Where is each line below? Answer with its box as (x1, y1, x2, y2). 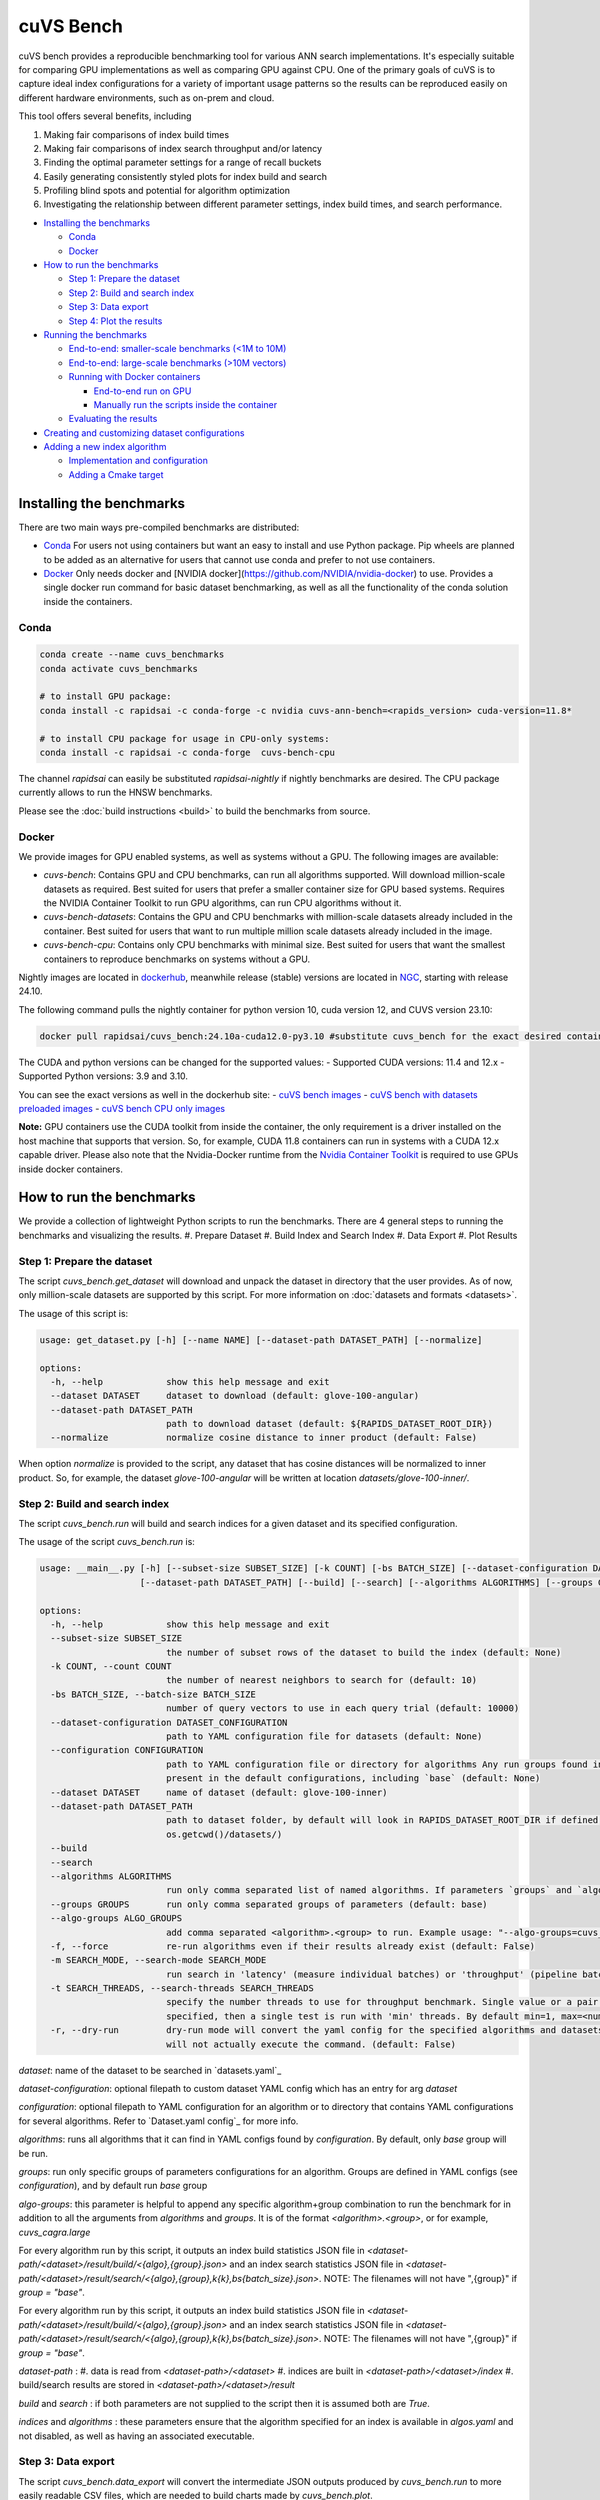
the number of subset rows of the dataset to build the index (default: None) (165, 1646, 562, 1658)
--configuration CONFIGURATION (50, 1745, 204, 1756)
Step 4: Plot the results (68, 315, 163, 327)
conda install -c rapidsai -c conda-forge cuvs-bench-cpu (39, 747, 335, 759)
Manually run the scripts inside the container (93, 398, 278, 410)
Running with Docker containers (68, 371, 201, 383)
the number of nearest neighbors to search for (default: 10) (165, 1675, 478, 1686)
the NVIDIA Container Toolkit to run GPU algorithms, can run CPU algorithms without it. (43, 897, 402, 909)
